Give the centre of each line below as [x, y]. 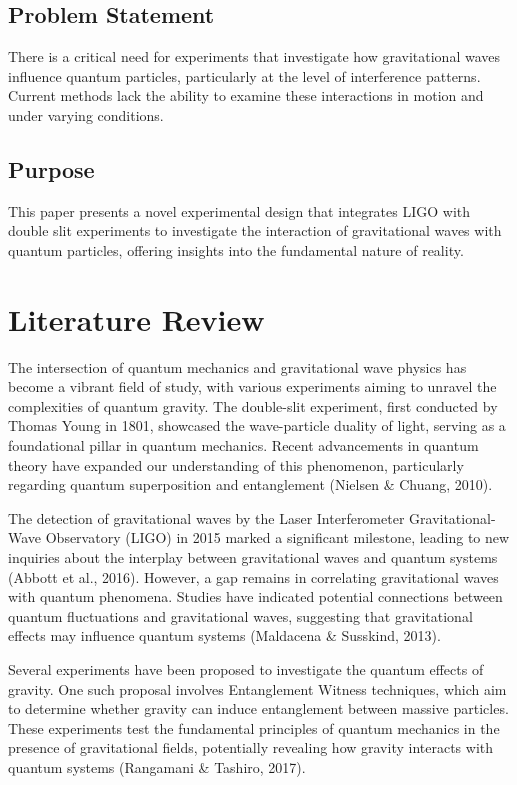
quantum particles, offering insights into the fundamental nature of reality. [236, 249]
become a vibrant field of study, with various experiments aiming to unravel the [252, 386]
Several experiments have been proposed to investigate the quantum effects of [246, 669]
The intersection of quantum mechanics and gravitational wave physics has [237, 366]
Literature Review [136, 318]
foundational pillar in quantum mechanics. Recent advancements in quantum [243, 445]
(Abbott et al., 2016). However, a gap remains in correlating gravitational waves [253, 576]
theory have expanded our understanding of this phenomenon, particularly [236, 464]
